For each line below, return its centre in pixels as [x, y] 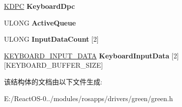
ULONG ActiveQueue [40, 22]
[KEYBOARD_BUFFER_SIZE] [54, 65]
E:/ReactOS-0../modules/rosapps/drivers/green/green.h [89, 98]
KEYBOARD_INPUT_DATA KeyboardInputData [87, 55]
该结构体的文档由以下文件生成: [53, 81]
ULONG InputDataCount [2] [51, 39]
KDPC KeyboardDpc [40, 6]
